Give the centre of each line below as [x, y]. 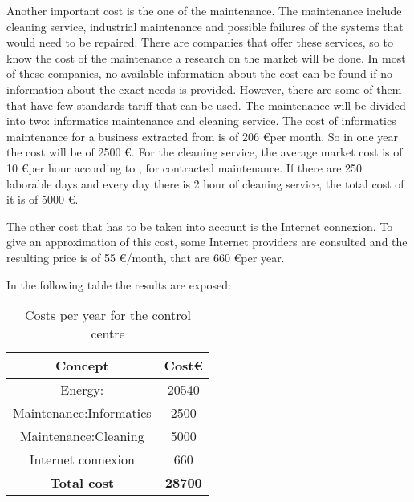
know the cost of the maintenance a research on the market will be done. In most [206, 57]
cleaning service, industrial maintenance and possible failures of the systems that [205, 26]
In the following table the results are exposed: [119, 284]
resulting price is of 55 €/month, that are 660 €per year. [146, 257]
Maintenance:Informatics [82, 413]
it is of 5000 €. [43, 199]
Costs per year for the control [108, 315]
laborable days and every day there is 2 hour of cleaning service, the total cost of [205, 183]
